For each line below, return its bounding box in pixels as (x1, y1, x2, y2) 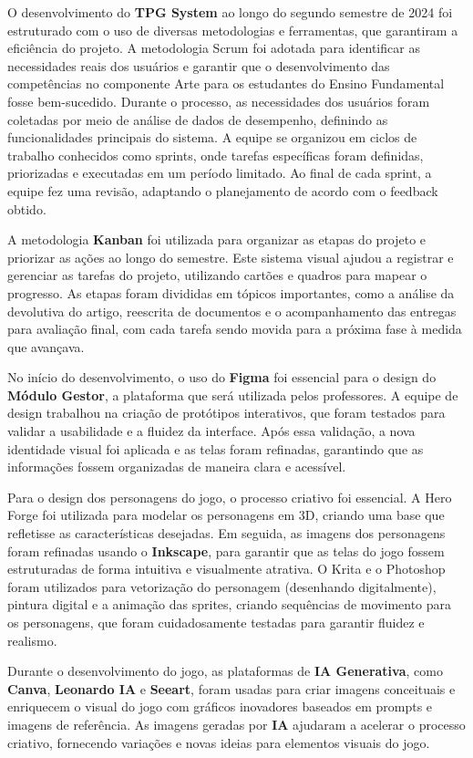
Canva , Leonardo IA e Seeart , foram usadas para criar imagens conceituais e (7, 679, 456, 698)
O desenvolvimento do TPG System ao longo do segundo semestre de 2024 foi (7, 3, 453, 21)
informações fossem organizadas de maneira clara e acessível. (7, 457, 346, 476)
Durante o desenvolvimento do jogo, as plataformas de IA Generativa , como (7, 661, 443, 680)
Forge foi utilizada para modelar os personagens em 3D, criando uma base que (7, 505, 445, 524)
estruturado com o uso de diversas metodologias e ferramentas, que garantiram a (7, 20, 458, 39)
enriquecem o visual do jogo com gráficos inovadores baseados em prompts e (7, 697, 433, 716)
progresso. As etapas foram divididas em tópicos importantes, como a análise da (7, 283, 455, 302)
